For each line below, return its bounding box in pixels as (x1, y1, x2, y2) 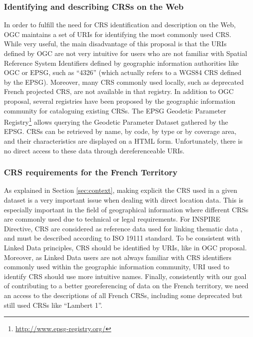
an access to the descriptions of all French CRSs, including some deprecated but (4, 290, 243, 300)
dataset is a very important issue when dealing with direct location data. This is (4, 195, 244, 205)
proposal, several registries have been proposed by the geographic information (4, 95, 235, 106)
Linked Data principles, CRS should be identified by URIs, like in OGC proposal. (4, 242, 247, 252)
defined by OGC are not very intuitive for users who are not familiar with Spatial (4, 48, 247, 58)
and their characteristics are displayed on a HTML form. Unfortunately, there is (4, 136, 243, 146)
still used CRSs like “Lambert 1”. (4, 300, 103, 310)
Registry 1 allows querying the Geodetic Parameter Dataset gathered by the (4, 115, 228, 127)
